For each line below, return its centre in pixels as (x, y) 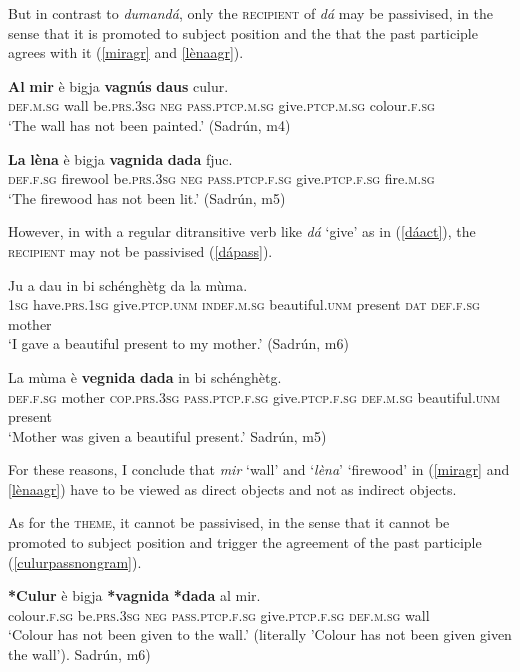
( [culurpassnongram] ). (75, 561)
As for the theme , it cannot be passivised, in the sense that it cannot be (229, 522)
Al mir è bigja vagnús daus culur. (118, 85)
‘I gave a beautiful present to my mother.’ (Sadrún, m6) (178, 343)
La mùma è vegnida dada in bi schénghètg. (145, 376)
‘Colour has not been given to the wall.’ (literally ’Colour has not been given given (260, 634)
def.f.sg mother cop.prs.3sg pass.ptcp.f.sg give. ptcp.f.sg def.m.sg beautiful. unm (254, 396)
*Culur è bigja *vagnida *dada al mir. (134, 595)
